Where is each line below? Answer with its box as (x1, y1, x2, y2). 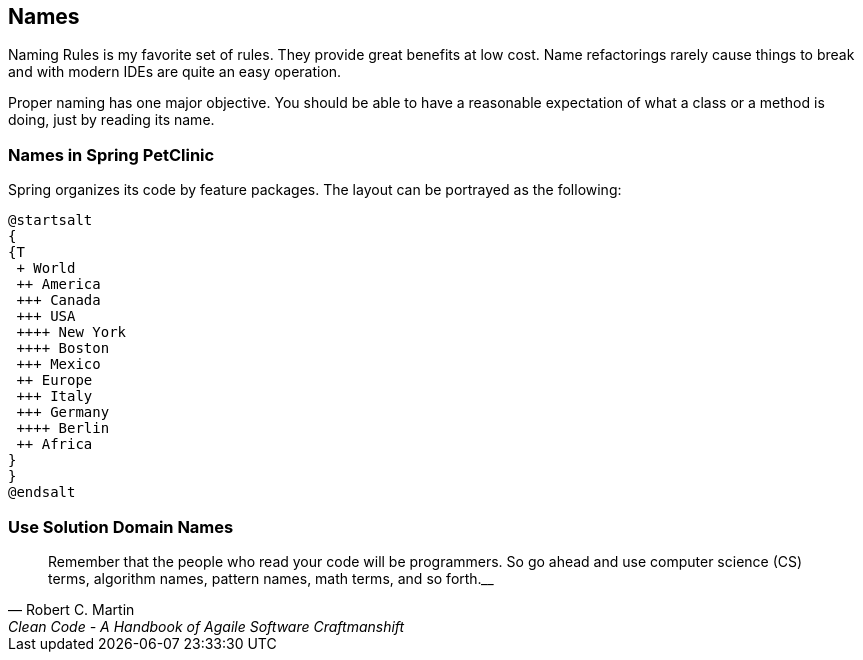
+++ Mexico (16, 356, 101, 373)
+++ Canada (16, 292, 101, 309)
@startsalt (8, 212, 93, 229)
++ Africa (16, 436, 93, 453)
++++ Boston (16, 340, 110, 357)
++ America (16, 276, 101, 293)
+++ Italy (16, 388, 93, 405)
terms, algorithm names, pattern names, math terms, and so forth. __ (48, 569, 495, 587)
